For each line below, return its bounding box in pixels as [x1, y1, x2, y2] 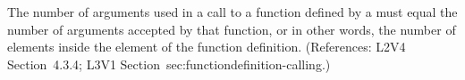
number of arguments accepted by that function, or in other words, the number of [7, 20, 456, 38]
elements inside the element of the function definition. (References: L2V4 [7, 37, 406, 56]
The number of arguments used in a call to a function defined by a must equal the [7, 3, 458, 20]
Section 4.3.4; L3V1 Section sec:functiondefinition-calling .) [7, 54, 331, 73]
